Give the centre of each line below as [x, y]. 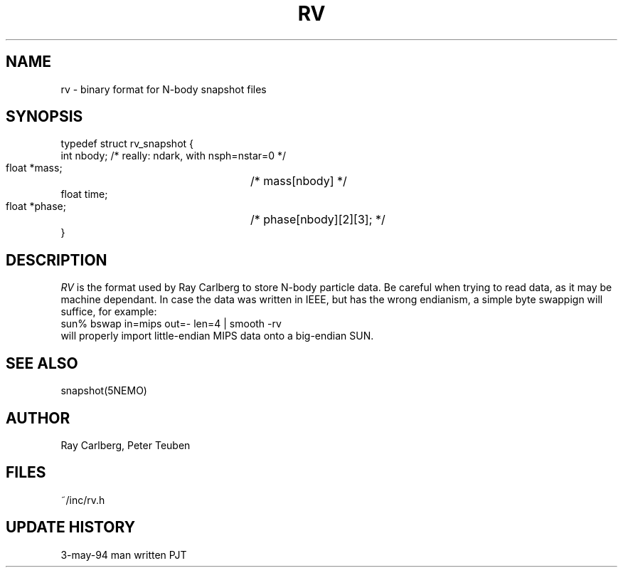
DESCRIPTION [57, 260]
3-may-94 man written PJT [124, 554]
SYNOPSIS [44, 117]
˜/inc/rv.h [83, 500]
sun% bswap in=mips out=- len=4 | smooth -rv [171, 324]
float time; [84, 194]
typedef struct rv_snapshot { [127, 144]
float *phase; [36, 206]
